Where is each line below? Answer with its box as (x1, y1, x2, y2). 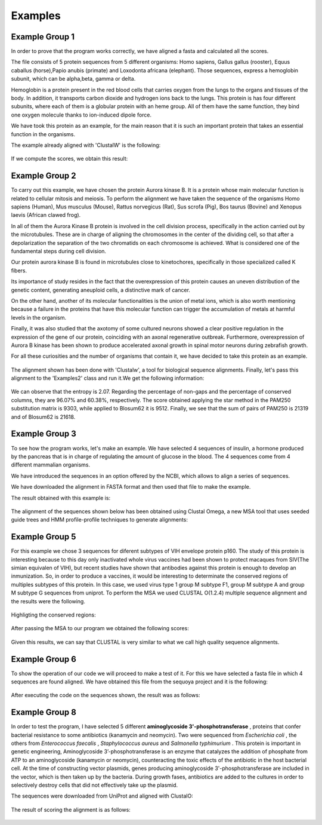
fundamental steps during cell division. (11, 248, 107, 254)
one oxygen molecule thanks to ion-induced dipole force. (11, 111, 152, 118)
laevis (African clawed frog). (11, 211, 81, 219)
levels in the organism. (11, 314, 67, 321)
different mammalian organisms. (11, 461, 91, 468)
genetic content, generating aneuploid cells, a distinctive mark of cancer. (11, 286, 191, 293)
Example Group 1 (11, 32, 75, 42)
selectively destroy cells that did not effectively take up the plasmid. (11, 781, 178, 789)
